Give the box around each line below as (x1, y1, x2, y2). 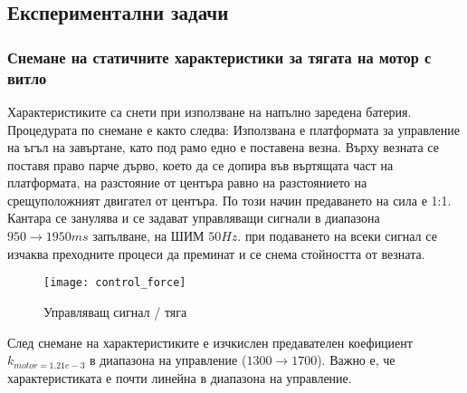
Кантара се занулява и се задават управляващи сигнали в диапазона (7, 208, 380, 227)
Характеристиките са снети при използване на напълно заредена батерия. (7, 101, 412, 120)
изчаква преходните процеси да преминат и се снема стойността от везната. (7, 244, 425, 263)
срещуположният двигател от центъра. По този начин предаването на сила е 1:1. (7, 190, 452, 209)
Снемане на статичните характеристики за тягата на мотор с (7, 45, 432, 68)
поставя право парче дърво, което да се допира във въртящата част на (7, 155, 394, 174)
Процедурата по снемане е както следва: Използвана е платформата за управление (7, 120, 461, 139)
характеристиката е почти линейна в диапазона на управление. (7, 368, 352, 387)
